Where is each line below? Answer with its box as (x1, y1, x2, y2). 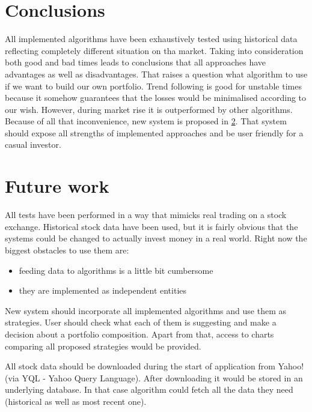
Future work (5, 174, 109, 198)
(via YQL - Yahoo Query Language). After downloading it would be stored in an (5, 371, 303, 384)
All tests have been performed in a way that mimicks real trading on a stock (5, 208, 287, 221)
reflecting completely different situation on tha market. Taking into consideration (5, 44, 304, 56)
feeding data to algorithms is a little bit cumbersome (19, 264, 213, 276)
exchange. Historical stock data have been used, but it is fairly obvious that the (5, 220, 298, 232)
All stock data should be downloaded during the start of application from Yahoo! (5, 360, 304, 372)
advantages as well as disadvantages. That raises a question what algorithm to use (5, 67, 308, 80)
